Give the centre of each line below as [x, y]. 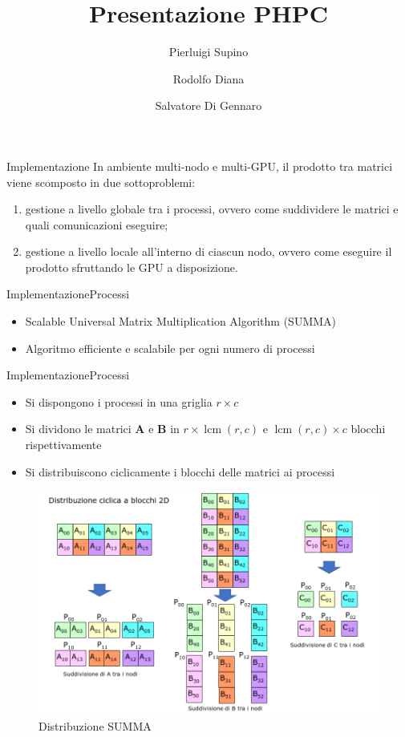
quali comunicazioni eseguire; [97, 224]
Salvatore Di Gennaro [209, 105]
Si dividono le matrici [78, 429]
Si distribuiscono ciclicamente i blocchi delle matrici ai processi [180, 471]
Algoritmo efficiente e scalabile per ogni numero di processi [170, 348]
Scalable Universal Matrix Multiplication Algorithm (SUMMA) [181, 321]
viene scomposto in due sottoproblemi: [101, 182]
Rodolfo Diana [209, 78]
